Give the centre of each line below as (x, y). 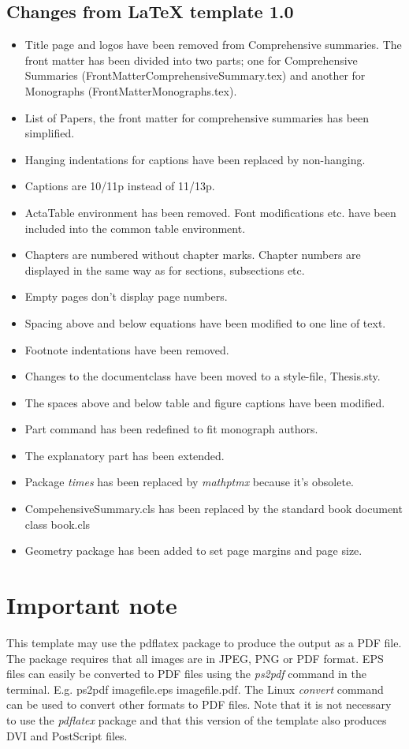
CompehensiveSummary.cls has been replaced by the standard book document (214, 509)
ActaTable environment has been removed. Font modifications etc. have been (210, 212)
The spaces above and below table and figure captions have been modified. (205, 402)
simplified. (50, 133)
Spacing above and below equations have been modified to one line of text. (205, 322)
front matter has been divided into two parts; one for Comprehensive (191, 60)
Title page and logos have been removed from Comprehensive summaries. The (213, 45)
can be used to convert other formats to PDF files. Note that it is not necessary (199, 704)
